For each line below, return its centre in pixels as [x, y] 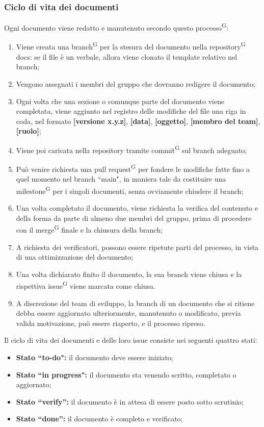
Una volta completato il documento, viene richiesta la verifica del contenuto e [137, 208]
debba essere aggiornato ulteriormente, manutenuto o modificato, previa [128, 313]
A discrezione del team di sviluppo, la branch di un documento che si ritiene [135, 303]
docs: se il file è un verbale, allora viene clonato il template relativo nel [127, 56]
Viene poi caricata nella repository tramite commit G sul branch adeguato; [131, 149]
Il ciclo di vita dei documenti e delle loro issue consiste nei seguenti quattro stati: [131, 340]
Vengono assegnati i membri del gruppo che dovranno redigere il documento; [136, 83]
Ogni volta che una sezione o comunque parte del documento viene [120, 101]
